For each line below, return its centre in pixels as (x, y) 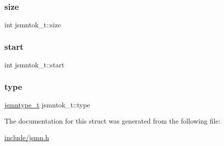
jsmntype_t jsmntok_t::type (47, 104)
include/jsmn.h (27, 137)
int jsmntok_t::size (33, 25)
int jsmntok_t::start (34, 65)
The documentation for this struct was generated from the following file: (112, 121)
